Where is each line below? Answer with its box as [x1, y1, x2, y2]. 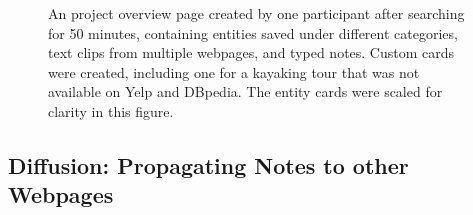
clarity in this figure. [48, 100, 174, 121]
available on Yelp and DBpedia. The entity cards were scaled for [48, 81, 443, 102]
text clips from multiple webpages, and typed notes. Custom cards [48, 42, 455, 63]
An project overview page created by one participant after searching [48, 3, 465, 23]
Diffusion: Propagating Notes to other [8, 149, 409, 180]
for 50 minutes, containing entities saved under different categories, [48, 22, 458, 43]
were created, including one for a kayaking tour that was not [48, 61, 420, 82]
